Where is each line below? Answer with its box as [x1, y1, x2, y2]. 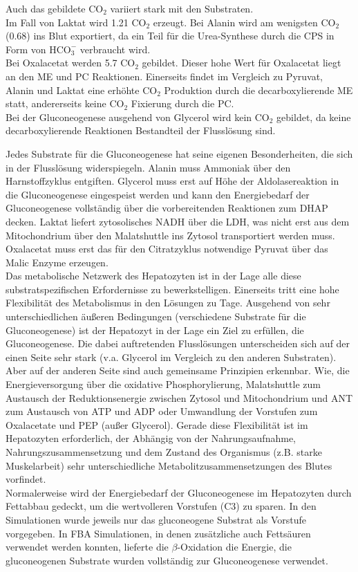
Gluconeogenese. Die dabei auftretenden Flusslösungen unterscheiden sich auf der [6, 336, 350, 351]
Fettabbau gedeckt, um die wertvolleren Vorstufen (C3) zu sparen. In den [6, 499, 317, 513]
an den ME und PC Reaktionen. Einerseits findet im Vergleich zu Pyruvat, [6, 68, 323, 83]
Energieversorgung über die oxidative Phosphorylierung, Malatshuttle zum [6, 377, 321, 391]
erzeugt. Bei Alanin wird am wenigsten [153, 15, 318, 29]
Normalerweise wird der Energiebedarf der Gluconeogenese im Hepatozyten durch [6, 485, 352, 499]
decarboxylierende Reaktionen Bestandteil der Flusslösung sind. [6, 123, 276, 138]
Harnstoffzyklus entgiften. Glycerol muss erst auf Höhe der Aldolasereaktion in [6, 174, 339, 188]
